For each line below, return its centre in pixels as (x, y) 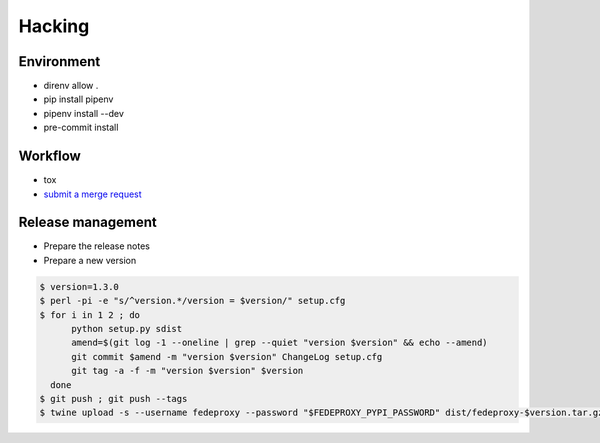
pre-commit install (81, 127)
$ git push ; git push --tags (113, 398)
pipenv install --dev (84, 113)
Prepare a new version (90, 260)
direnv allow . (71, 86)
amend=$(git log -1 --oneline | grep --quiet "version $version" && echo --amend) (280, 343)
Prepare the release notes (96, 246)
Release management (87, 222)
